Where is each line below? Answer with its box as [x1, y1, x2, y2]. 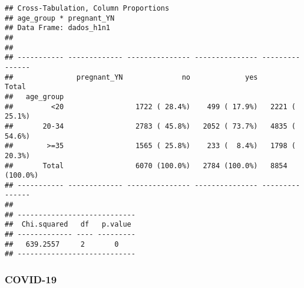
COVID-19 [5, 271, 57, 286]
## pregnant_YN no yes [5, 73, 258, 81]
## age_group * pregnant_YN [5, 14, 115, 22]
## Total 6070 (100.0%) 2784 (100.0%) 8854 [5, 161, 288, 170]
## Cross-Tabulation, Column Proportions [5, 4, 170, 12]
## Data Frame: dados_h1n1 [5, 24, 110, 32]
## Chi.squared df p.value [5, 220, 131, 229]
